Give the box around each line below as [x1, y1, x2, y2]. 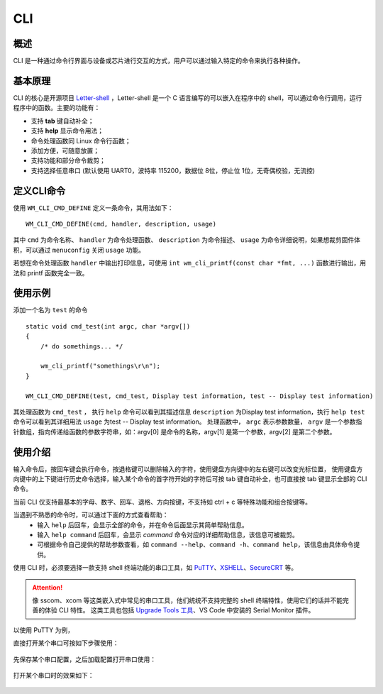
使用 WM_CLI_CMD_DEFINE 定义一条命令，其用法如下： [13, 203, 174, 212]
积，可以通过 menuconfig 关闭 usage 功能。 [13, 246, 145, 254]
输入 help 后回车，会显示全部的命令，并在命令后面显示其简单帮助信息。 [37, 520, 248, 529]
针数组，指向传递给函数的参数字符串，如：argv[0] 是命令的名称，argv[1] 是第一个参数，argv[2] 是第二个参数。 [13, 427, 336, 436]
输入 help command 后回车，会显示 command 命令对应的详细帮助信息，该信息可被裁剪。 [37, 531, 299, 539]
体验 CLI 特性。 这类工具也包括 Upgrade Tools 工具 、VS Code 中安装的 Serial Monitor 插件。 [44, 606, 315, 615]
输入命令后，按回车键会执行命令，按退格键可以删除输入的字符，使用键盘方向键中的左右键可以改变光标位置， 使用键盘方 [13, 465, 363, 473]
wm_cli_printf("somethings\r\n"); [40, 362, 161, 370]
